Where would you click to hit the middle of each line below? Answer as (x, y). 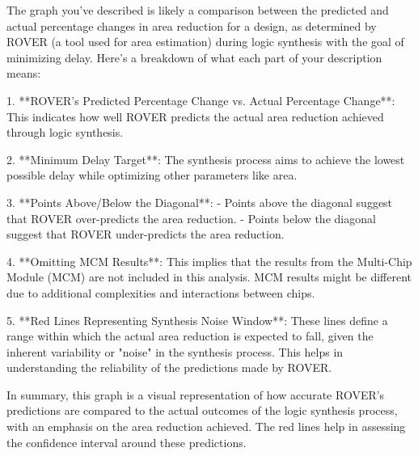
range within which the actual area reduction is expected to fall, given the (190, 336)
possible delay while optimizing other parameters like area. (152, 175)
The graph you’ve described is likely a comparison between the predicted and (198, 10)
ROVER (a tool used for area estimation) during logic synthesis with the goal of (205, 42)
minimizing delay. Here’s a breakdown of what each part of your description (194, 57)
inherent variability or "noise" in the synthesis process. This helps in (175, 351)
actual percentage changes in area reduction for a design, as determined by (192, 25)
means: (24, 73)
